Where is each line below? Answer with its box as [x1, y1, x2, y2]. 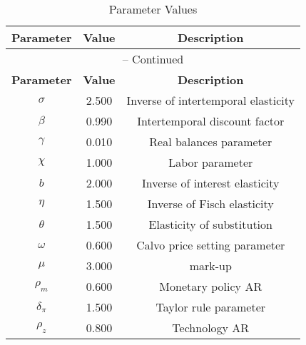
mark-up [189, 257, 232, 274]
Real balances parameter [149, 133, 272, 150]
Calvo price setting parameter [136, 237, 285, 253]
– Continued [122, 51, 184, 67]
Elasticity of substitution [148, 216, 272, 232]
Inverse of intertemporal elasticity [126, 92, 295, 108]
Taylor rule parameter [155, 299, 266, 315]
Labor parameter [168, 154, 253, 170]
